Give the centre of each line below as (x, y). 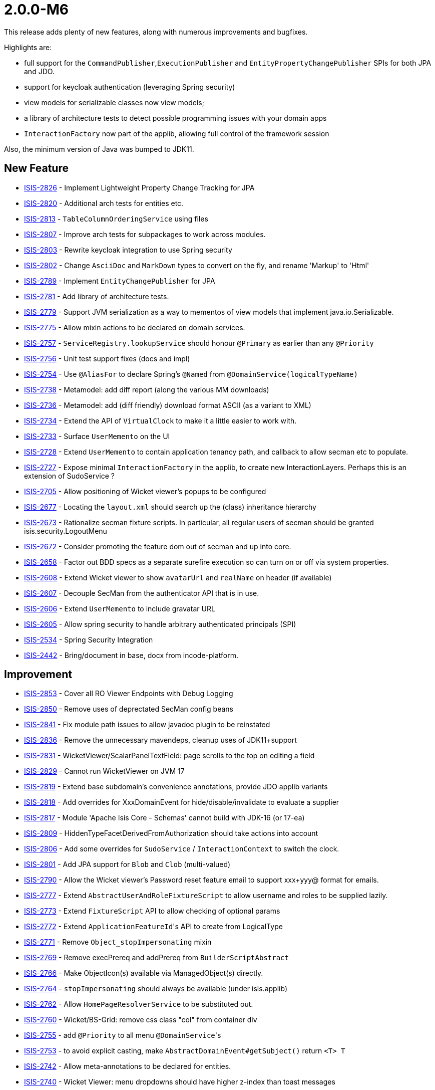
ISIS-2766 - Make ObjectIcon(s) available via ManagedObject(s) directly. (144, 973)
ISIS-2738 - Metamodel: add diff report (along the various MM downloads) (147, 389)
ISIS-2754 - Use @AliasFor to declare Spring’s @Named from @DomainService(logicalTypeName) (191, 374)
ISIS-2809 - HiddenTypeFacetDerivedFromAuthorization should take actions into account (171, 833)
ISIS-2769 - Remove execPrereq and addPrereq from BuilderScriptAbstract (156, 958)
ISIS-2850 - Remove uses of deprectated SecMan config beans (129, 709)
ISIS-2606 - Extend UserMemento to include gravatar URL (120, 608)
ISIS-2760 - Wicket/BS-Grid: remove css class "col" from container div (141, 1020)
